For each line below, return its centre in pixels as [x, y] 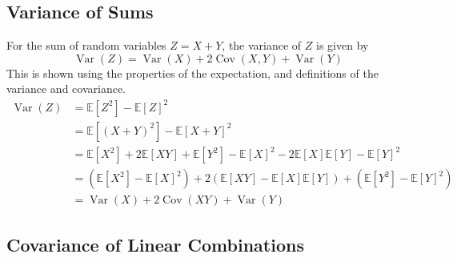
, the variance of [262, 45]
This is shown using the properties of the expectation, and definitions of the [192, 73]
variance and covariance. [66, 89]
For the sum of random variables [86, 45]
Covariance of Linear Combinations [155, 244]
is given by [343, 45]
